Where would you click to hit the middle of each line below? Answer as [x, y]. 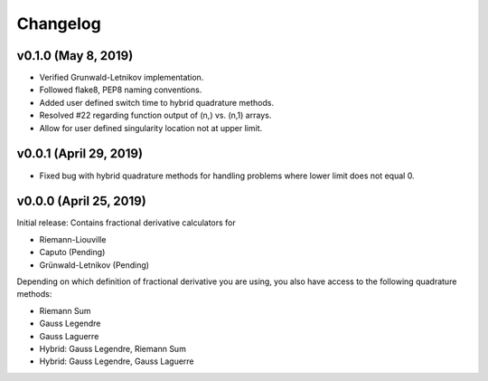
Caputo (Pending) [72, 252]
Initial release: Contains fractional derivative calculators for [127, 223]
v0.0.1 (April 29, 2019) [80, 154]
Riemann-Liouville [73, 239]
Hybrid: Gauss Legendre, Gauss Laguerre [117, 361]
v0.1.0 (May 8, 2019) [75, 56]
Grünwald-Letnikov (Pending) [94, 265]
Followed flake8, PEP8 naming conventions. [121, 90]
